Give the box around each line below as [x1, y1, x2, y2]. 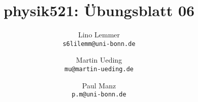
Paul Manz [82, 80, 116, 90]
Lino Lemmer [78, 29, 120, 40]
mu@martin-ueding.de [64, 65, 134, 73]
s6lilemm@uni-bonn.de [62, 40, 136, 47]
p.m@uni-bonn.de [72, 91, 126, 98]
